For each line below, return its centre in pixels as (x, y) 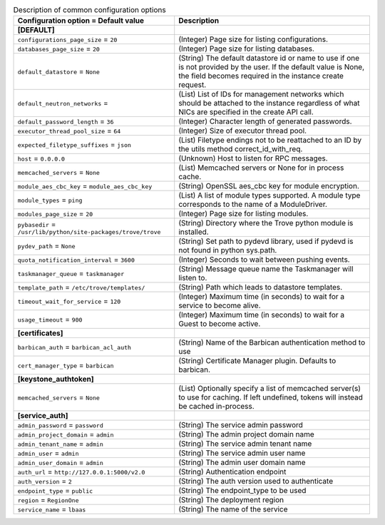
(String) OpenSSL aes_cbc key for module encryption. (269, 186)
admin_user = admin (48, 453)
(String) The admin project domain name (247, 434)
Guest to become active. (220, 324)
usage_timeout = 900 (50, 320)
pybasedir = (37, 224)
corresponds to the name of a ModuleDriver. (253, 205)
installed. (194, 232)
